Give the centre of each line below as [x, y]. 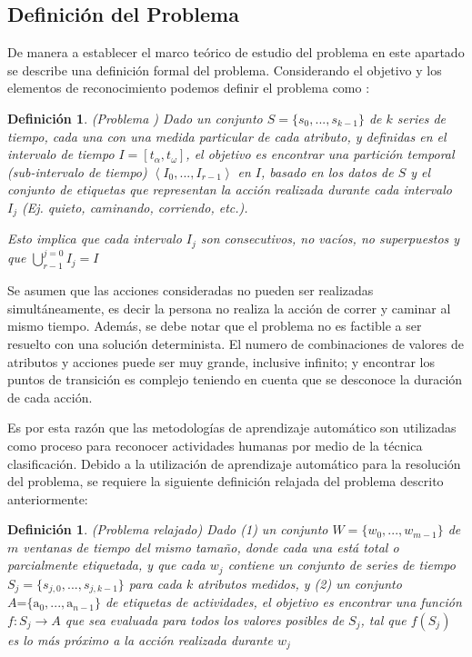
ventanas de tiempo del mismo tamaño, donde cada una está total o [211, 547]
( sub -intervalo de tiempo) [77, 171]
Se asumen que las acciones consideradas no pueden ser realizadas [191, 290]
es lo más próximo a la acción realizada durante [140, 639]
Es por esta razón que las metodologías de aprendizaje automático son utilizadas [232, 428]
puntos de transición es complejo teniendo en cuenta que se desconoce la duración [235, 379]
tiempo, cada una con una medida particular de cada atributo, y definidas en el [227, 136]
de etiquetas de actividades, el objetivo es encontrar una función [283, 602]
